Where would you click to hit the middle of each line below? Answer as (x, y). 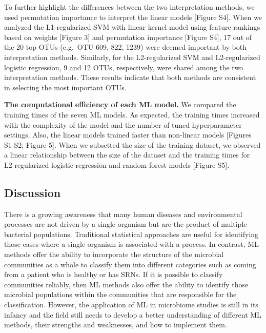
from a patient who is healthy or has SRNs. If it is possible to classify (114, 274)
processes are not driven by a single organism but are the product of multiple (126, 224)
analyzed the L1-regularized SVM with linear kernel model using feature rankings (132, 27)
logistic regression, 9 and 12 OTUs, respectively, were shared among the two (124, 67)
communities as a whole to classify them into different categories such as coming (130, 264)
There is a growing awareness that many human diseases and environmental (123, 214)
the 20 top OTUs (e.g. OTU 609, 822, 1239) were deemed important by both (126, 47)
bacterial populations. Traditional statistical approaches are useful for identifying (131, 234)
